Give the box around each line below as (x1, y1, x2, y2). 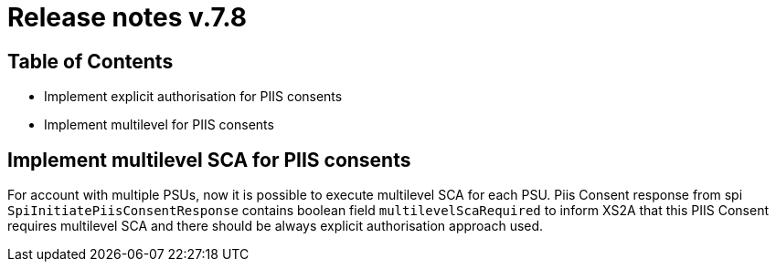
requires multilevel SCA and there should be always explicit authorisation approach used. (7, 218, 544, 234)
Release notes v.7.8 (7, 2, 248, 33)
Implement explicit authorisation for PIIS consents (44, 88, 343, 105)
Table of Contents (7, 49, 174, 73)
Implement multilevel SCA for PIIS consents (7, 148, 411, 171)
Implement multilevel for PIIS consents (44, 117, 274, 133)
